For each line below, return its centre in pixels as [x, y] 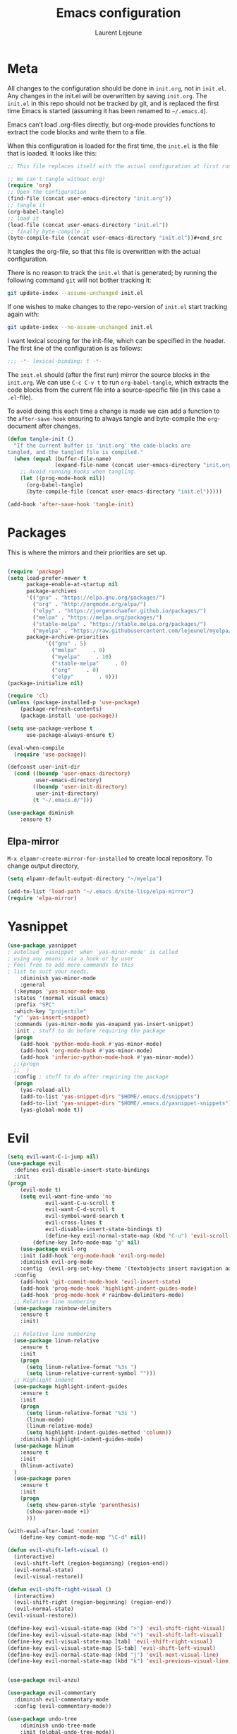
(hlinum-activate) [47, 1465]
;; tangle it [26, 205]
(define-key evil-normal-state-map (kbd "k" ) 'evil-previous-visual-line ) [120, 1661]
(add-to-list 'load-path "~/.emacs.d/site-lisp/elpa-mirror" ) [101, 892]
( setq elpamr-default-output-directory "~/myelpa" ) [85, 879]
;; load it [23, 218]
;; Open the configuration [47, 192]
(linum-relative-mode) [59, 1426]
